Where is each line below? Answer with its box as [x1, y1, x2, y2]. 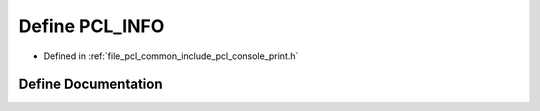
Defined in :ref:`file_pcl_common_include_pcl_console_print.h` [43, 50, 299, 62]
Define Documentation [18, 76, 163, 93]
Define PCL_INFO [18, 15, 165, 37]
